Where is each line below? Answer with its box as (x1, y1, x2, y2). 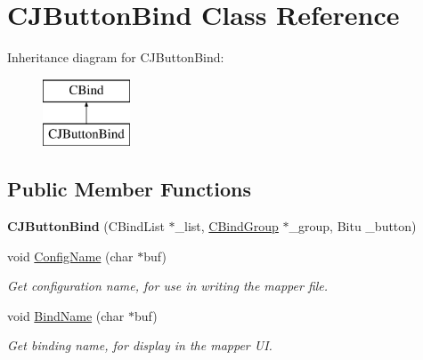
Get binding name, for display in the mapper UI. (7, 336, 273, 355)
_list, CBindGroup (175, 217, 279, 236)
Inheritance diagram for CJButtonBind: (7, 48, 224, 67)
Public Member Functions (7, 175, 251, 203)
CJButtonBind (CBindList (7, 217, 165, 236)
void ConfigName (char (7, 246, 134, 265)
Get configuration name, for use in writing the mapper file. (7, 276, 329, 295)
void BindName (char (7, 306, 125, 324)
